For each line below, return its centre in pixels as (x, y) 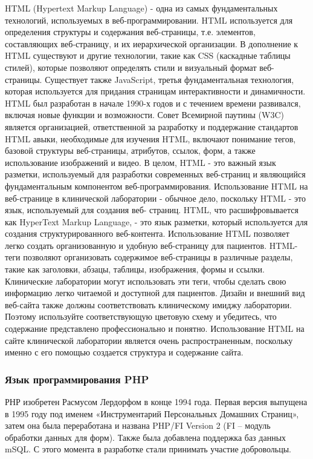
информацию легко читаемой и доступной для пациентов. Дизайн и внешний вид (155, 293)
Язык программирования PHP (77, 379)
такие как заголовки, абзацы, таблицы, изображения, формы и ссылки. (135, 269)
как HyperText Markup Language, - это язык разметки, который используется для (156, 221)
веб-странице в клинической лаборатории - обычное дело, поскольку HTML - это (155, 198)
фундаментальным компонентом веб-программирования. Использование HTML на (156, 186)
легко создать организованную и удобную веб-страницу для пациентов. (136, 245)
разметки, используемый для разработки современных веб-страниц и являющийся (155, 174)
